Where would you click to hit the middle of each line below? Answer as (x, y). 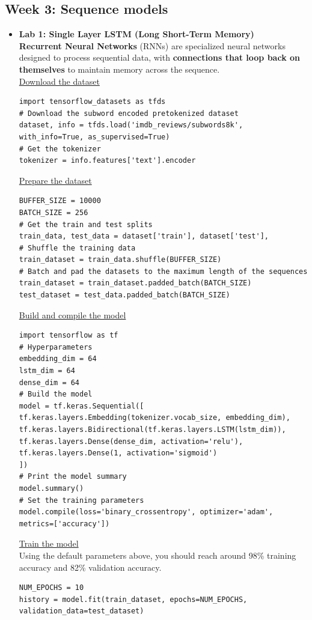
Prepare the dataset (55, 180)
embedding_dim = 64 (58, 359)
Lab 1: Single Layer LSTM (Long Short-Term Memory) (136, 34)
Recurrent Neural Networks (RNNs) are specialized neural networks (152, 45)
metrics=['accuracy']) (64, 524)
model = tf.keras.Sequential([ (81, 406)
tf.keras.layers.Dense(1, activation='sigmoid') (118, 453)
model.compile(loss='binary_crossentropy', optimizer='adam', (146, 512)
